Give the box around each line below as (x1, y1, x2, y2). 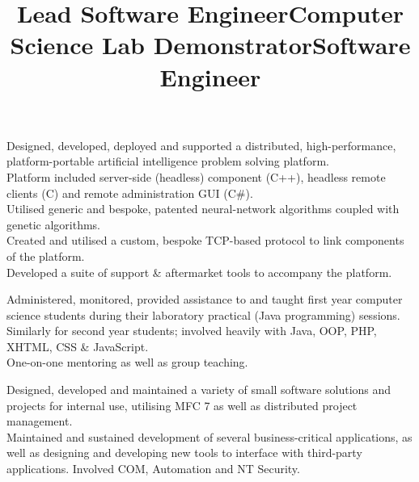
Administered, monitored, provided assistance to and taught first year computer (6, 291, 403, 308)
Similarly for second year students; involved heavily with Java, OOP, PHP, (6, 322, 377, 339)
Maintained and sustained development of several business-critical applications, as (6, 428, 413, 445)
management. (6, 413, 73, 430)
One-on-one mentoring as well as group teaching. (6, 354, 248, 371)
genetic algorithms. (6, 216, 101, 233)
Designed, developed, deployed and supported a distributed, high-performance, (6, 136, 396, 153)
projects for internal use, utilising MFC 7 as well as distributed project (6, 396, 358, 413)
